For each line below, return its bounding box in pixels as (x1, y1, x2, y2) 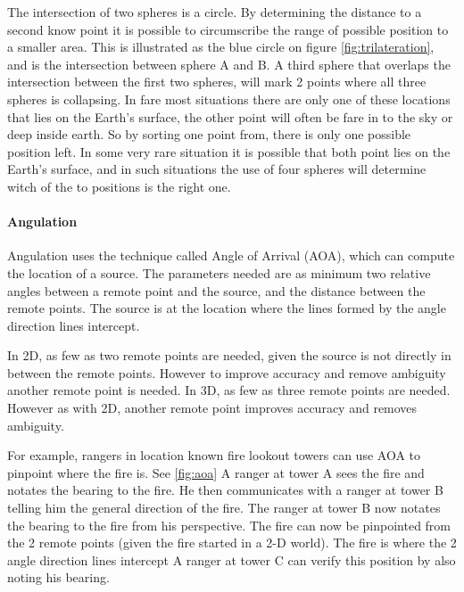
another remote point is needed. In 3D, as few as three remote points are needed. (7, 381, 451, 399)
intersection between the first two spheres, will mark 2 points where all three (7, 72, 427, 91)
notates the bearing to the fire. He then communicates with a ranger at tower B (7, 481, 443, 499)
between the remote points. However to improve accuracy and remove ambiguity (7, 363, 446, 382)
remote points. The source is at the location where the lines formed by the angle (7, 299, 446, 317)
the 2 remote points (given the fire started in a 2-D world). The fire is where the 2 (7, 533, 457, 552)
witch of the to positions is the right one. (7, 177, 231, 195)
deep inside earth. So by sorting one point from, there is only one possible (7, 125, 411, 144)
